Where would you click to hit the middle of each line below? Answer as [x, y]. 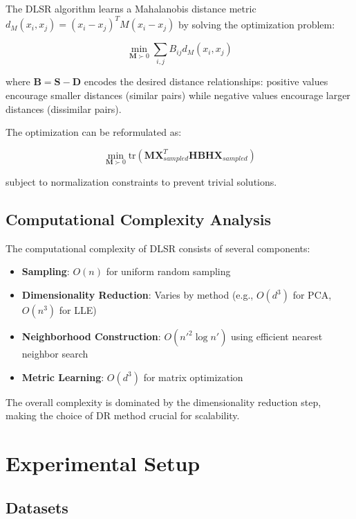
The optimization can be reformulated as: [94, 132]
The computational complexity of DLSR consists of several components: [158, 248]
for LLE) [78, 310]
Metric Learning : [63, 377]
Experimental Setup [103, 463]
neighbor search [55, 353]
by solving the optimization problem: [256, 24]
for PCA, [312, 294]
